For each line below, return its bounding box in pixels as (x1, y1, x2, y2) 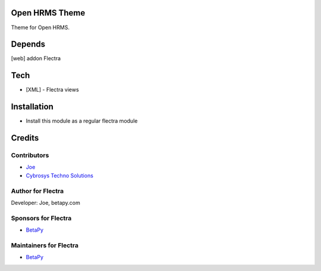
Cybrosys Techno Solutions (26, 172, 93, 179)
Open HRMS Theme (11, 8, 86, 18)
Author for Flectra (11, 186, 64, 195)
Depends (11, 39, 46, 49)
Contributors (11, 151, 49, 160)
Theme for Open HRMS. (11, 24, 70, 31)
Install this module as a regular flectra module (26, 117, 138, 124)
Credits (11, 133, 39, 143)
